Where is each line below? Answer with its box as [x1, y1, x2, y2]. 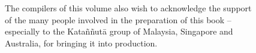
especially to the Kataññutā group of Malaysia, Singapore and [5, 25, 233, 38]
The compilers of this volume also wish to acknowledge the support [5, 2, 252, 14]
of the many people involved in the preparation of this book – [5, 13, 231, 26]
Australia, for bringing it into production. [5, 36, 158, 49]
